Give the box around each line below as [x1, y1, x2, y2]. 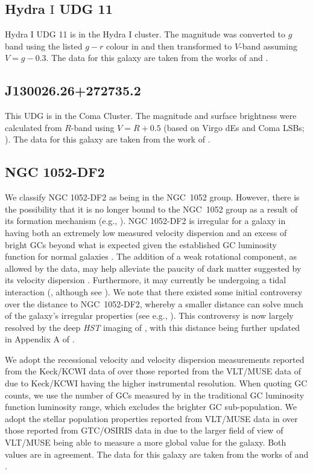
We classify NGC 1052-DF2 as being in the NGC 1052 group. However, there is [5, 191, 300, 203]
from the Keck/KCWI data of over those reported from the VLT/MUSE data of [5, 365, 302, 377]
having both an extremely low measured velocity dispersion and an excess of [5, 226, 287, 239]
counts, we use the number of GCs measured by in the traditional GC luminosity [5, 388, 305, 401]
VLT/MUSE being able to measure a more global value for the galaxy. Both [5, 436, 286, 449]
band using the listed [5, 39, 83, 52]
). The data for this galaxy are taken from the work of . [5, 133, 210, 146]
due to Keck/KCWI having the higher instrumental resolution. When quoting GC [5, 377, 308, 389]
